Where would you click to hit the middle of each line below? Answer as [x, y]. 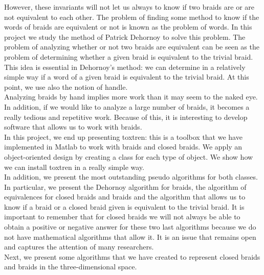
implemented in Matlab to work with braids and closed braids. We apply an [123, 147]
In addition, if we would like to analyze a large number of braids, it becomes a [127, 106]
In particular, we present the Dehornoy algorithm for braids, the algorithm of [125, 186]
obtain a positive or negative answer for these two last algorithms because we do [130, 227]
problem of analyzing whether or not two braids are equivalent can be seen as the [132, 47]
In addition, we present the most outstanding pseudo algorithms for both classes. [131, 177]
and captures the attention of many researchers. [79, 247]
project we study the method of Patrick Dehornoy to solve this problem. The [125, 36]
